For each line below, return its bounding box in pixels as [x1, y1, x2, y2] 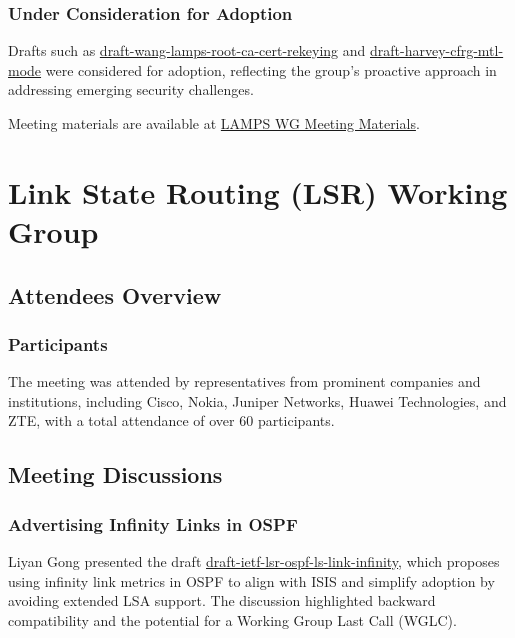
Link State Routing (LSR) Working [8, 171, 508, 212]
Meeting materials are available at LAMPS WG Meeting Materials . [8, 113, 420, 133]
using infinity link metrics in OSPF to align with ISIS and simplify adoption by [8, 570, 495, 591]
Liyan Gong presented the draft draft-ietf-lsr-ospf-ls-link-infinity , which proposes [8, 550, 500, 571]
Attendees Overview [8, 279, 222, 310]
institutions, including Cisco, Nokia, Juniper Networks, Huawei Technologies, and [8, 390, 507, 411]
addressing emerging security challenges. [8, 79, 254, 100]
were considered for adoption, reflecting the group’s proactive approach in [45, 59, 497, 80]
